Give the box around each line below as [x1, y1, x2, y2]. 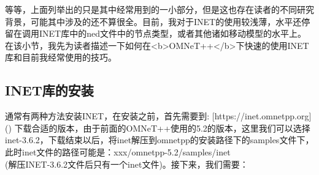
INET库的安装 [5, 81, 94, 100]
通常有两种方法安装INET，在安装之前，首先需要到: [5, 110, 210, 122]
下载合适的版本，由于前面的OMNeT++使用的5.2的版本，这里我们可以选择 [14, 121, 310, 134]
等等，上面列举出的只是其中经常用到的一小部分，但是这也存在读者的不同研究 [5, 3, 314, 15]
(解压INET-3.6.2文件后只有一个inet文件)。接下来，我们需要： [5, 157, 248, 170]
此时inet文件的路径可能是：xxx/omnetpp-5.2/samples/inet [5, 145, 231, 158]
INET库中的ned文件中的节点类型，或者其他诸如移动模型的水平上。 [39, 27, 306, 40]
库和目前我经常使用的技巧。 [5, 51, 117, 64]
